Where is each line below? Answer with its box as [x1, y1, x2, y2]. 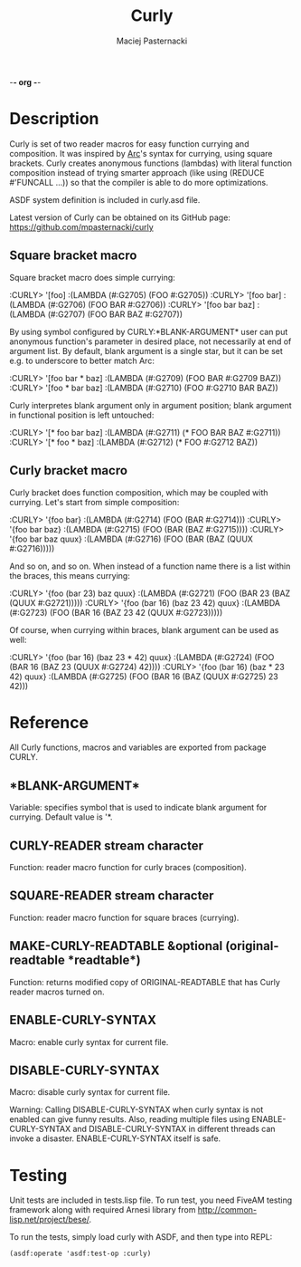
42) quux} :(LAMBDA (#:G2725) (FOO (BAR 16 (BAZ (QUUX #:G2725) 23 [9, 671, 278, 682]
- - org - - [9, 76, 42, 87]
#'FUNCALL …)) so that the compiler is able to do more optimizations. [9, 177, 268, 187]
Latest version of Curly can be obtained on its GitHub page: [9, 212, 230, 223]
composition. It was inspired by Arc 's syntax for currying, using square [9, 148, 273, 158]
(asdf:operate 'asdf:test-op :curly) [9, 1249, 152, 1259]
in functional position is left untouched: [9, 409, 155, 420]
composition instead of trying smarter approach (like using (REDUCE [9, 167, 265, 178]
